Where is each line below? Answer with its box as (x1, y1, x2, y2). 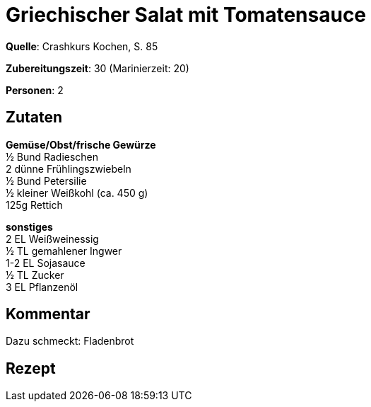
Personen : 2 (6, 84, 64, 96)
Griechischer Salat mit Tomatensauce (6, 3, 367, 27)
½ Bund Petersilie (6, 174, 87, 187)
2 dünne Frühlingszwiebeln (6, 162, 131, 175)
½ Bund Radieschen (6, 150, 99, 163)
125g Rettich (6, 198, 63, 211)
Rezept (6, 359, 56, 377)
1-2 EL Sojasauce (6, 256, 86, 269)
